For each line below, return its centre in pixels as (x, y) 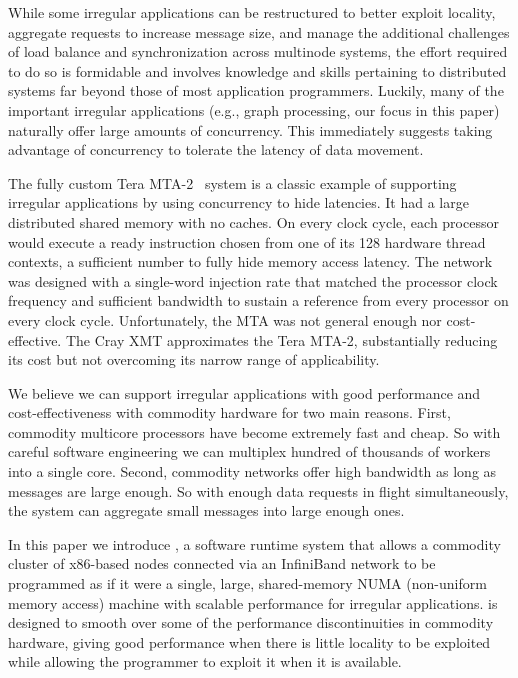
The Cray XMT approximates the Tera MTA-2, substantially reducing (281, 339)
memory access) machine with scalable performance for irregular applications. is (253, 602)
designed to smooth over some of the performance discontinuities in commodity (251, 622)
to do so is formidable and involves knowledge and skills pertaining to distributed (257, 70)
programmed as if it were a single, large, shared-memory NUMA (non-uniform (247, 583)
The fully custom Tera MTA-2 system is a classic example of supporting (232, 182)
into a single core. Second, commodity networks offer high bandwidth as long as (252, 471)
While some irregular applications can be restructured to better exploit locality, (252, 12)
